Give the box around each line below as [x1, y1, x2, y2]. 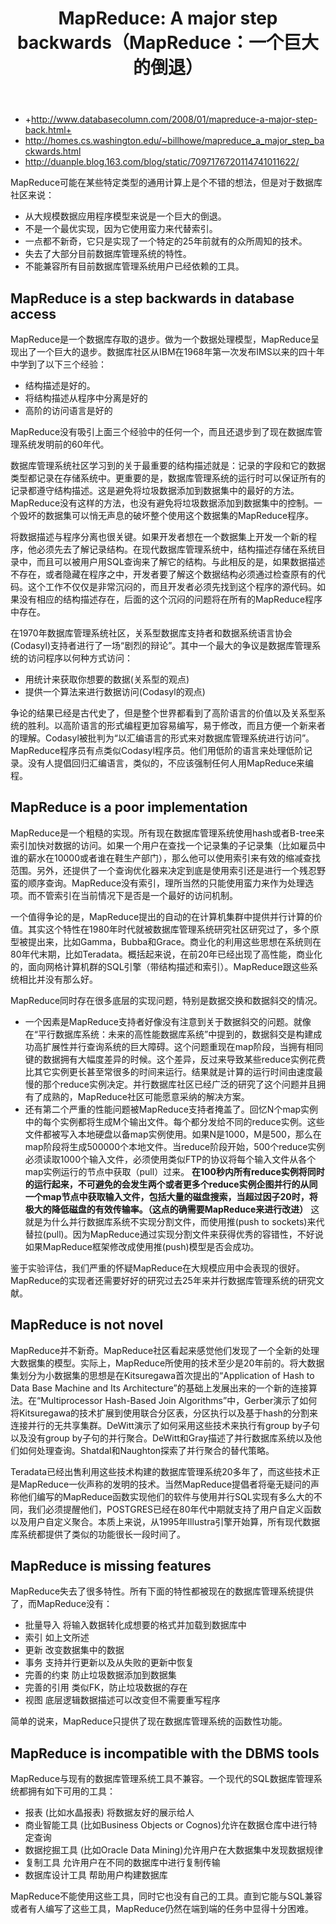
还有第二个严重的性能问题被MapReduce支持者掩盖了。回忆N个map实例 [24, 1103, 319, 1115]
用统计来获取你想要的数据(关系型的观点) [24, 673, 190, 685]
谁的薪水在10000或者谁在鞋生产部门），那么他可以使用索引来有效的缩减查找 [10, 852, 322, 864]
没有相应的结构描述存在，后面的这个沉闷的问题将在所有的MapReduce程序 [18, 593, 323, 605]
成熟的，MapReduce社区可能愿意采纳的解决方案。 [42, 1090, 250, 1102]
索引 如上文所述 [24, 1632, 90, 1644]
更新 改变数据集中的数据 [24, 1644, 125, 1656]
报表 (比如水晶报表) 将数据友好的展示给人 [24, 1807, 195, 1819]
